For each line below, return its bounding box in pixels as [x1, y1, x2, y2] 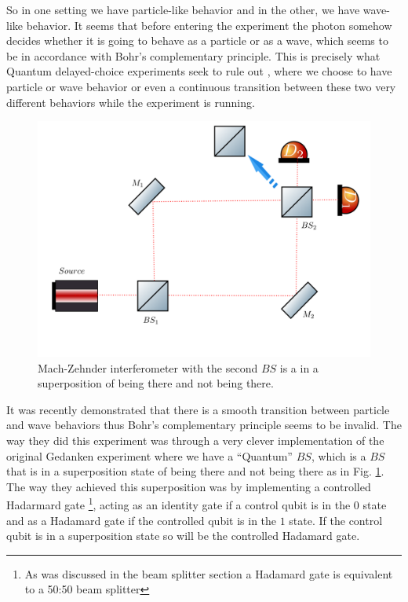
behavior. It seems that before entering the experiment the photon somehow [26, 17, 392, 33]
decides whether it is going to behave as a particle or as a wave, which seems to [6, 32, 388, 49]
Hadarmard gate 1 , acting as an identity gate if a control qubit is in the [6, 494, 351, 512]
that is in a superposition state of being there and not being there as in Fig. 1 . [6, 463, 384, 479]
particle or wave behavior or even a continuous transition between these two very [6, 78, 396, 94]
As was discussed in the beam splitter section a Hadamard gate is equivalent [24, 565, 393, 582]
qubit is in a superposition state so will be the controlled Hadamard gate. [6, 527, 360, 544]
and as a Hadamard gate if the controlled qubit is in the [6, 512, 277, 528]
